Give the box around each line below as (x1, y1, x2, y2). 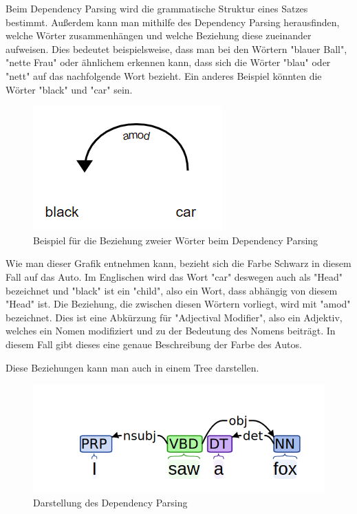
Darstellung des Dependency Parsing (33, 495, 188, 510)
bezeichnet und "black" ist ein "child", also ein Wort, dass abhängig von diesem (6, 283, 338, 297)
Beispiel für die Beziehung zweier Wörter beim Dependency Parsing (33, 233, 318, 247)
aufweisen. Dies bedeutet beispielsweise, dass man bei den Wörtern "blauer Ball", (6, 41, 347, 56)
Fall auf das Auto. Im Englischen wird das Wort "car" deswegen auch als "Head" (6, 269, 343, 283)
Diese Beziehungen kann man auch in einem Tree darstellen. (6, 360, 259, 374)
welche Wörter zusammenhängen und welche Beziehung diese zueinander (6, 28, 312, 43)
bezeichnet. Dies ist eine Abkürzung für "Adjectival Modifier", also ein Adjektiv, (6, 310, 343, 324)
